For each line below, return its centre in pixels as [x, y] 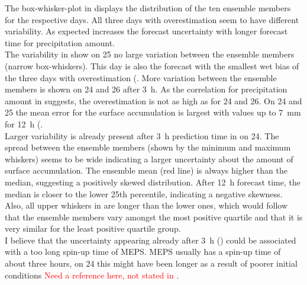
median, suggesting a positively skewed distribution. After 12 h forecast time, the [153, 182]
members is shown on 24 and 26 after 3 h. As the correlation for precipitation [146, 89]
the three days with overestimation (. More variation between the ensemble [141, 77]
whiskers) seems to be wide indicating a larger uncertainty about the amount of [149, 158]
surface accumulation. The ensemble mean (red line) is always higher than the [146, 170]
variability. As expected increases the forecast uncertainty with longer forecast [146, 31]
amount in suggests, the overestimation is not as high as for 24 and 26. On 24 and [153, 100]
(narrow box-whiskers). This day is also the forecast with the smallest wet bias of [152, 65]
